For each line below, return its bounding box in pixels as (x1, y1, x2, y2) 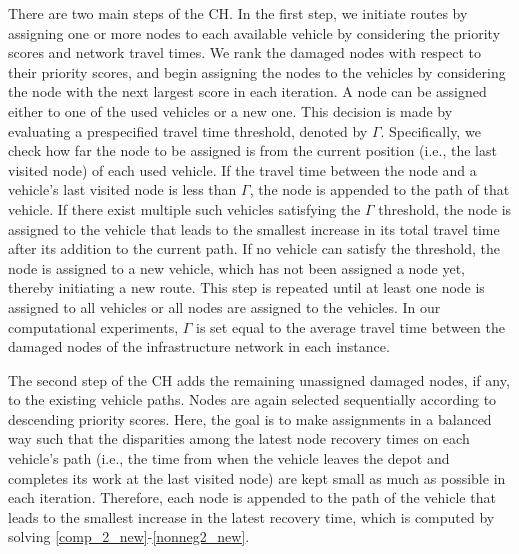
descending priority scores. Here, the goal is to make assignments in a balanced (8, 408, 492, 429)
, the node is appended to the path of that (249, 179, 510, 200)
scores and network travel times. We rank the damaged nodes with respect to (8, 42, 482, 63)
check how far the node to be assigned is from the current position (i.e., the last (8, 140, 497, 161)
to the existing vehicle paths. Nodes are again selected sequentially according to (8, 389, 497, 410)
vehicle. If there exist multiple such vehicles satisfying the (8, 198, 361, 219)
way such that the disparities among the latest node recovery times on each (8, 428, 470, 449)
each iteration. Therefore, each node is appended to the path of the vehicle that (8, 487, 496, 508)
